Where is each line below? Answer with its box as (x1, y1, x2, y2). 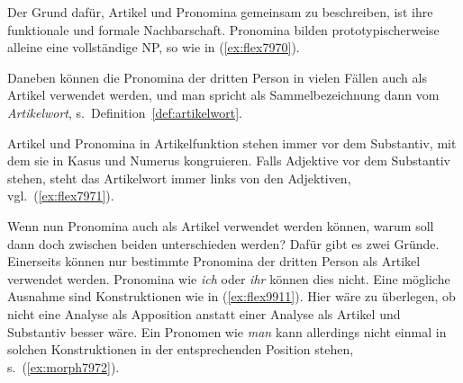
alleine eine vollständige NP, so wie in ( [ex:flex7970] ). (7, 38, 300, 57)
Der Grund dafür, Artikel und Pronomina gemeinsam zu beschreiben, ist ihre (7, 3, 433, 21)
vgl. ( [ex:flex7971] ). (7, 186, 114, 205)
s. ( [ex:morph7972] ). (7, 357, 120, 376)
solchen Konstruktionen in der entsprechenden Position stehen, (7, 340, 354, 359)
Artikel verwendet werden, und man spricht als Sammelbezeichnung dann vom (7, 85, 440, 104)
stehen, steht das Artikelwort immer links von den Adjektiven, (7, 168, 351, 187)
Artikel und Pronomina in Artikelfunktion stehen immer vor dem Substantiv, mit (7, 133, 457, 152)
